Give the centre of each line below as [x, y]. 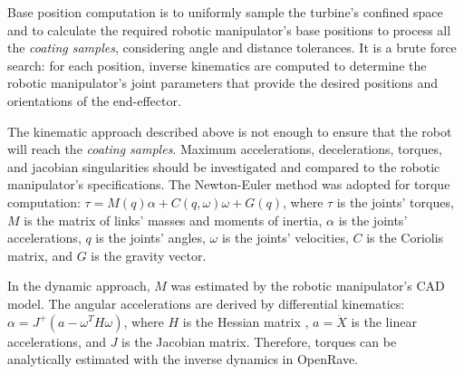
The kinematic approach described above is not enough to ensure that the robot [230, 131]
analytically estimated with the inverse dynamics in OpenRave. [183, 359]
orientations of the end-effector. [94, 100]
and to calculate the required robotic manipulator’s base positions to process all [229, 29]
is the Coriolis [405, 238]
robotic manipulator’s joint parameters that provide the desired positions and [223, 83]
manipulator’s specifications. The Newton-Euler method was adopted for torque [229, 184]
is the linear [384, 321]
